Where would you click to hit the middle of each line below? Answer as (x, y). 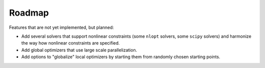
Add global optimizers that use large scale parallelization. (79, 50)
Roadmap (29, 13)
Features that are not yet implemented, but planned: (62, 27)
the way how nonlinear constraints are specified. (71, 43)
